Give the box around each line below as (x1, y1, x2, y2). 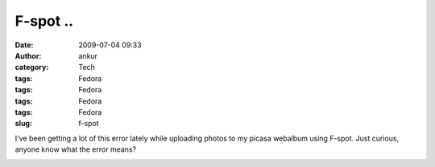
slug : (14, 119, 32, 128)
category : (14, 63, 49, 72)
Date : (14, 40, 34, 50)
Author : (14, 51, 42, 60)
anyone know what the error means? (14, 145, 137, 154)
